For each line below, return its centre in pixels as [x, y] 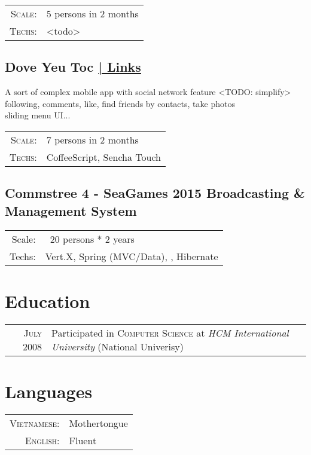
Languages [49, 391]
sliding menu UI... [38, 115]
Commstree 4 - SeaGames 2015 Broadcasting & [155, 193]
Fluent [83, 440]
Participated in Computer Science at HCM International [170, 332]
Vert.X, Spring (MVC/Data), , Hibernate [132, 256]
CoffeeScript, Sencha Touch [103, 157]
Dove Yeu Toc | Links [73, 67]
